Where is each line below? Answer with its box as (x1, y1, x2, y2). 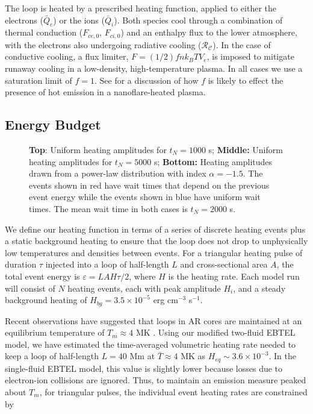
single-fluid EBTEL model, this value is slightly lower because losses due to (5, 362, 283, 374)
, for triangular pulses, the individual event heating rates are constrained (39, 386, 308, 398)
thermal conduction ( (5, 26, 83, 39)
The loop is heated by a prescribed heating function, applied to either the (5, 2, 277, 14)
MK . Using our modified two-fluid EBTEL (135, 326, 296, 339)
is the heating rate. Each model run (168, 269, 300, 282)
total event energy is (5, 269, 80, 282)
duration (5, 258, 37, 271)
